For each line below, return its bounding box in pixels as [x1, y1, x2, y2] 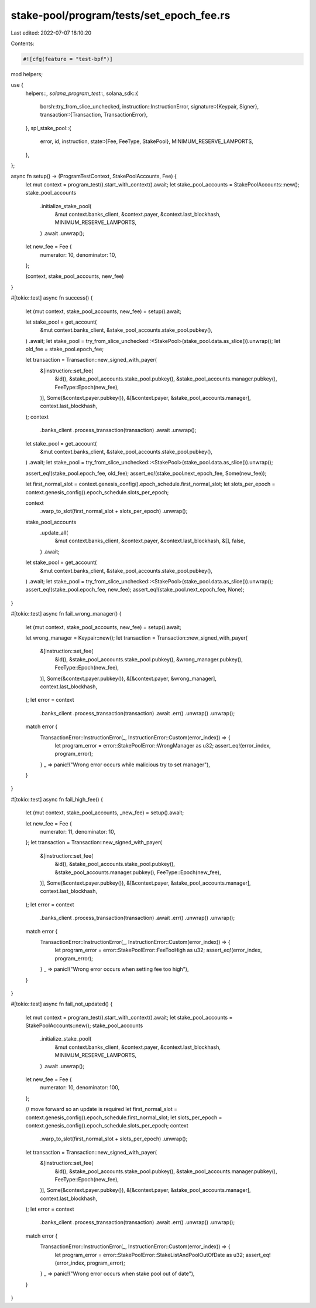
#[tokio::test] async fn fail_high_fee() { [11, 796, 104, 803]
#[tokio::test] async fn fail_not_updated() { [11, 1000, 113, 1008]
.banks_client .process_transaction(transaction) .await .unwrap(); [40, 427, 197, 434]
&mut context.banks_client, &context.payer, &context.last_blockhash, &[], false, [54, 537, 246, 545]
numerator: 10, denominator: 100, [40, 1084, 120, 1091]
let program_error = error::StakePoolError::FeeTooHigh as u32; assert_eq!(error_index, [54, 947, 263, 954]
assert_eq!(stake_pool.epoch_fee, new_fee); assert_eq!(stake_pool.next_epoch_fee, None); [25, 586, 245, 593]
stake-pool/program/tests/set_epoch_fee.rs [11, 9, 231, 22]
